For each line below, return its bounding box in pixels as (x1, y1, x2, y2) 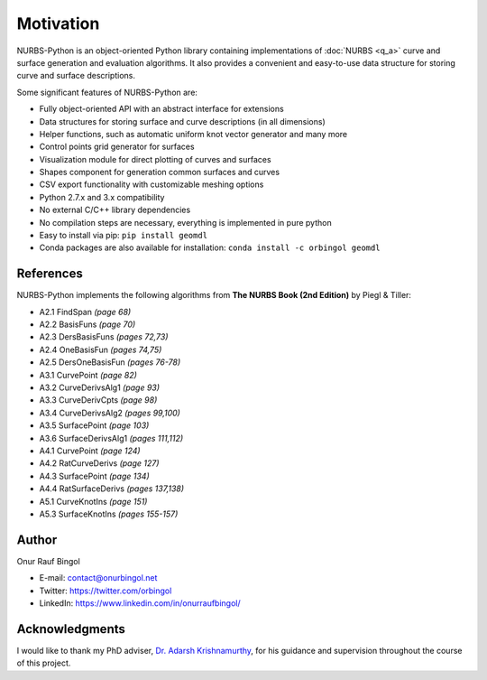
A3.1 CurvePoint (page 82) (39, 369, 137, 380)
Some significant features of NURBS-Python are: (16, 87, 198, 98)
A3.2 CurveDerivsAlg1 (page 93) (39, 382, 161, 393)
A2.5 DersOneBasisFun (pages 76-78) (39, 357, 181, 368)
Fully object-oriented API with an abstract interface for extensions (39, 104, 284, 115)
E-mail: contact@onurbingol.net (39, 573, 158, 583)
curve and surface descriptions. (16, 70, 135, 81)
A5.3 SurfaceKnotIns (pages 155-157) (39, 508, 179, 519)
